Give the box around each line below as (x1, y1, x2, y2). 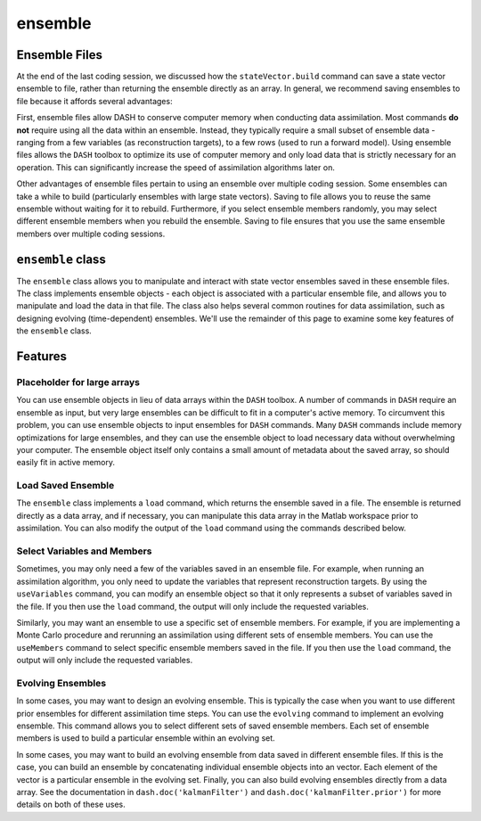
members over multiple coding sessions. (16, 228, 166, 239)
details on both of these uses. (16, 799, 126, 810)
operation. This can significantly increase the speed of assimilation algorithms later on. (16, 161, 336, 173)
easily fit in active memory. (16, 457, 116, 468)
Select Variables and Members (16, 545, 152, 557)
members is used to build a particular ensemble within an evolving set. (16, 733, 275, 743)
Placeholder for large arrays (16, 376, 140, 388)
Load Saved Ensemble (16, 480, 115, 492)
